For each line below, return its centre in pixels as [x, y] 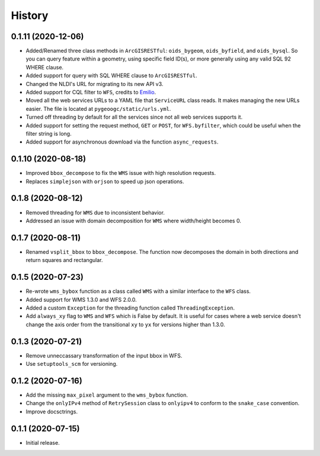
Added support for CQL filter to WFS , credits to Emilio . [91, 93]
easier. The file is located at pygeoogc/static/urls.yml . [98, 109]
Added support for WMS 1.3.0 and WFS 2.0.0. [81, 299]
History [30, 15]
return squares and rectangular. [64, 260]
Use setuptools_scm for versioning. [72, 364]
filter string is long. [49, 133]
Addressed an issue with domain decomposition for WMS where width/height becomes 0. [133, 221]
